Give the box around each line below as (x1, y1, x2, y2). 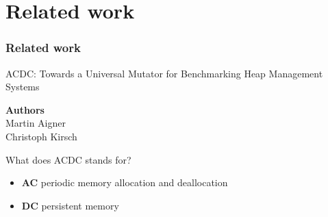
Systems (5, 79, 40, 94)
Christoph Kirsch (5, 129, 77, 143)
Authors (5, 102, 45, 116)
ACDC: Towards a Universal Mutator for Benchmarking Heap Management (5, 66, 323, 80)
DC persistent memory (21, 198, 119, 212)
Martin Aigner (5, 116, 66, 130)
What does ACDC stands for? (5, 152, 131, 166)
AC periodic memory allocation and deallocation (21, 175, 228, 190)
